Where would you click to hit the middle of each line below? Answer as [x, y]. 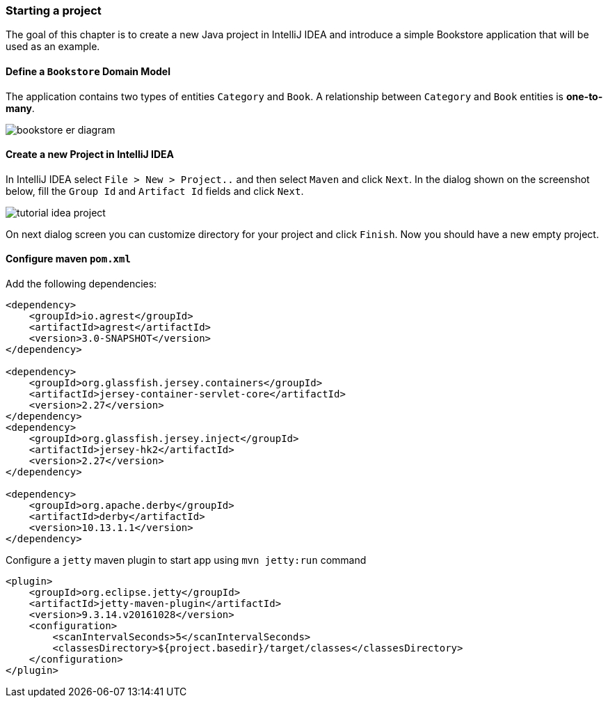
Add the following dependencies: [81, 284]
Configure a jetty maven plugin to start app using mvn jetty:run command [186, 560]
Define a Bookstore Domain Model [88, 71]
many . [20, 108]
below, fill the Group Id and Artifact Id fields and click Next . [155, 191]
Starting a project [54, 10]
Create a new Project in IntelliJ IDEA [90, 155]
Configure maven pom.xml [68, 259]
